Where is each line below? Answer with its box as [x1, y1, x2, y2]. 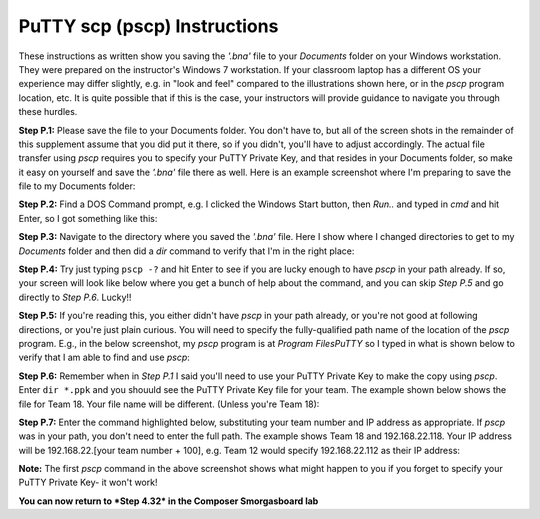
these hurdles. [18, 106, 78, 118]
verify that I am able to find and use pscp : [18, 351, 190, 364]
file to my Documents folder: [18, 180, 136, 192]
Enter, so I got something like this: [18, 212, 158, 224]
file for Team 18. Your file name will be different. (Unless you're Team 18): [18, 398, 320, 410]
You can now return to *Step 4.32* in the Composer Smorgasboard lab [18, 495, 319, 507]
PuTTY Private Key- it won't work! [18, 476, 158, 489]
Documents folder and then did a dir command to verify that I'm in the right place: [18, 245, 355, 257]
